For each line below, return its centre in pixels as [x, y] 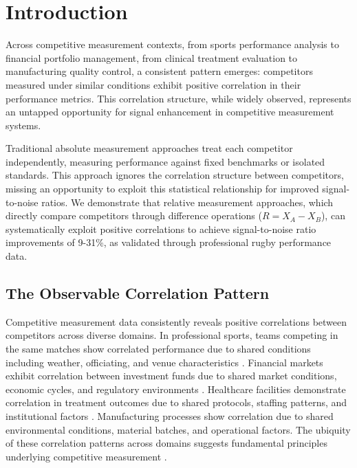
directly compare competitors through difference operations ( [134, 215]
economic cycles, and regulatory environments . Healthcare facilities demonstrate [176, 389]
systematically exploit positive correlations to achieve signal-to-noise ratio [161, 229]
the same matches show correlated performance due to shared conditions [158, 349]
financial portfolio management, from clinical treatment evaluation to [152, 57]
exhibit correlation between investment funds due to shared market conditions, [171, 376]
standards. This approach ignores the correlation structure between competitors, [175, 175]
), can [333, 215]
